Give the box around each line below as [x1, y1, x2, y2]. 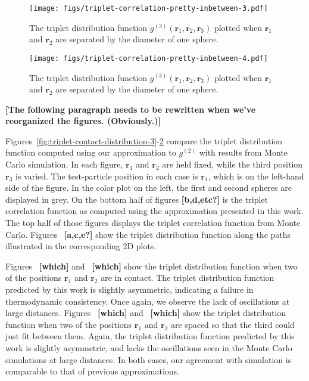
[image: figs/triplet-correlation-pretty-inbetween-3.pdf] [29, 4, 268, 13]
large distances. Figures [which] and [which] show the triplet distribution [5, 306, 286, 319]
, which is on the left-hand [208, 169, 304, 182]
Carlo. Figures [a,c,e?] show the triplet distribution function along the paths [5, 228, 291, 240]
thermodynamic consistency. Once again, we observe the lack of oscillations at [5, 295, 290, 307]
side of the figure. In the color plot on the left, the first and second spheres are [5, 181, 292, 194]
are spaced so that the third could [171, 318, 295, 330]
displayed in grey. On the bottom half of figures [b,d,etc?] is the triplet [5, 193, 268, 205]
